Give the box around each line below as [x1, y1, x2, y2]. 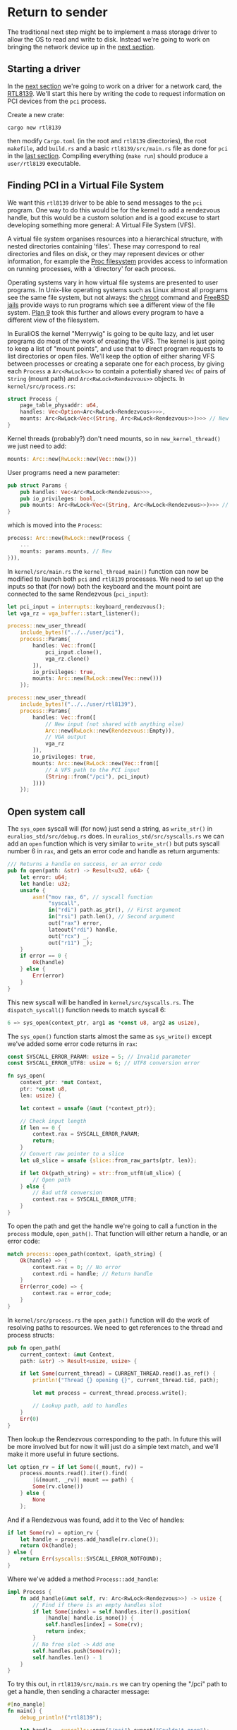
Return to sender [7, 4, 108, 20]
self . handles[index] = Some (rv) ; [44, 1621, 143, 1628]
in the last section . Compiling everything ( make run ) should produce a [7, 151, 209, 160]
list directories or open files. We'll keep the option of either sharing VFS [7, 352, 215, 360]
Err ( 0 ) [20, 1415, 39, 1422]
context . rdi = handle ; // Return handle [32, 1270, 153, 1278]
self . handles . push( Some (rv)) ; [32, 1647, 121, 1654]
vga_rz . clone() [44, 655, 90, 662]
